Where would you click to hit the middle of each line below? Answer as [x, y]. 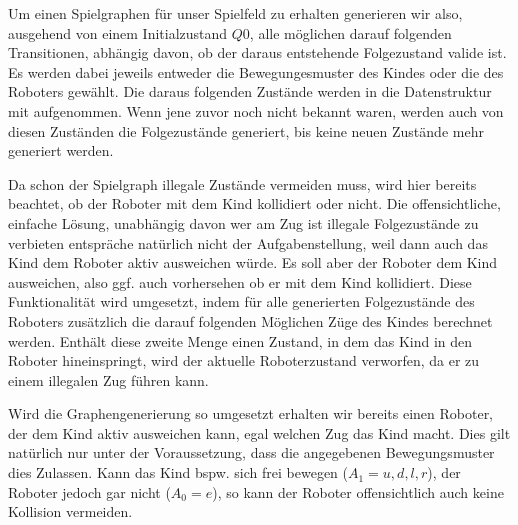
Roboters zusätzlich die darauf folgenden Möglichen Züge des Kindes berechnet [250, 320]
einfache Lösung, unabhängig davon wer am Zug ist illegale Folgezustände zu [243, 222]
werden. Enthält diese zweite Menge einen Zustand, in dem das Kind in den [240, 340]
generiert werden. [61, 150]
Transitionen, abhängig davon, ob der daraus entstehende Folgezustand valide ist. [257, 52]
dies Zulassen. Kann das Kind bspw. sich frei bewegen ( [178, 472]
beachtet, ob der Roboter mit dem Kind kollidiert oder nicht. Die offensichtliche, [254, 203]
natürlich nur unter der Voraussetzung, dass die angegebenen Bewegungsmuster [251, 452]
